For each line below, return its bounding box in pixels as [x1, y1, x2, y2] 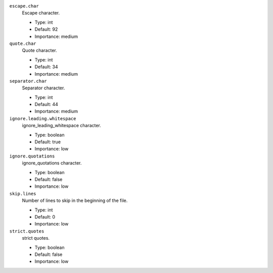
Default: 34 [34, 64, 58, 70]
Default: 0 [34, 213, 56, 220]
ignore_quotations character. [22, 160, 82, 166]
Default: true [34, 139, 61, 145]
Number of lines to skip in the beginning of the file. [22, 197, 128, 204]
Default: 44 [34, 101, 58, 107]
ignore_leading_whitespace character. [22, 123, 101, 129]
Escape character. [22, 10, 60, 16]
